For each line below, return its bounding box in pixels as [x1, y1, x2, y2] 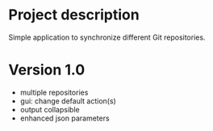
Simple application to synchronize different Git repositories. [8, 32, 206, 42]
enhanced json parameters [19, 113, 111, 123]
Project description [8, 6, 140, 24]
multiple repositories [19, 87, 89, 97]
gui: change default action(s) [19, 95, 117, 106]
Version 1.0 [8, 61, 86, 79]
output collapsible [19, 104, 80, 114]
